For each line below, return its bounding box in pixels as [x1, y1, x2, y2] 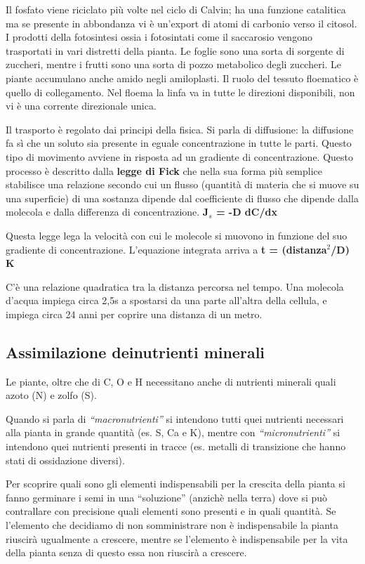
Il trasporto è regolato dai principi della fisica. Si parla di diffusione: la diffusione [6, 122, 354, 136]
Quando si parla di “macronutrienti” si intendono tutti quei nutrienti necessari [6, 411, 344, 426]
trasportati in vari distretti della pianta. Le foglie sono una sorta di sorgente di [6, 43, 345, 58]
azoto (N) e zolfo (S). [6, 388, 97, 402]
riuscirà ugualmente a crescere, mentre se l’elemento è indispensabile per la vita [6, 531, 348, 546]
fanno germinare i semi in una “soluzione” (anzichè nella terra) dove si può [6, 490, 328, 504]
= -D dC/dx [215, 204, 277, 219]
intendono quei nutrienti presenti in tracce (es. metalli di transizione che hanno [6, 439, 346, 454]
